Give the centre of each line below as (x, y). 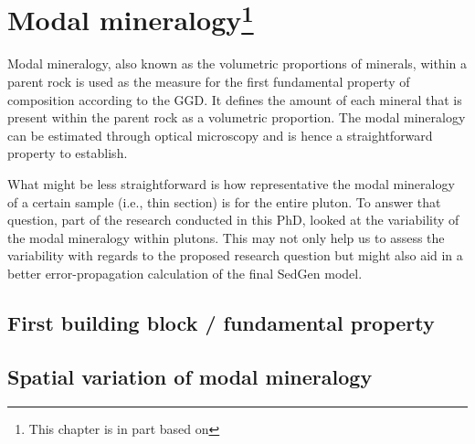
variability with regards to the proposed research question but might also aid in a (235, 255)
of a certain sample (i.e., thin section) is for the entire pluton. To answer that (224, 201)
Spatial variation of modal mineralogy (190, 376)
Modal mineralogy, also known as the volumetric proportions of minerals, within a (237, 63)
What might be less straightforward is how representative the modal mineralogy (231, 184)
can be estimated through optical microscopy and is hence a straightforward (220, 135)
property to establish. (68, 153)
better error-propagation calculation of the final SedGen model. (185, 273)
